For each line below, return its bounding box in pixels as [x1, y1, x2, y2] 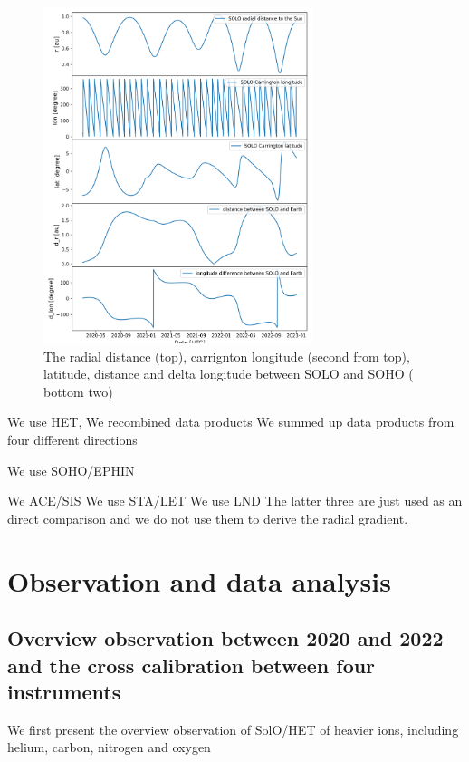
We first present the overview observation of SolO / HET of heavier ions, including [7, 719, 459, 738]
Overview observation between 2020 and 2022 [7, 624, 444, 652]
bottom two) [43, 381, 113, 400]
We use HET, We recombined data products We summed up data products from [7, 412, 455, 431]
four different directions [7, 430, 138, 449]
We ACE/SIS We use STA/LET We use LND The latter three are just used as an [7, 491, 463, 510]
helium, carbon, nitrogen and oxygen [7, 738, 211, 757]
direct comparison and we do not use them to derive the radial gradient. [7, 508, 408, 527]
